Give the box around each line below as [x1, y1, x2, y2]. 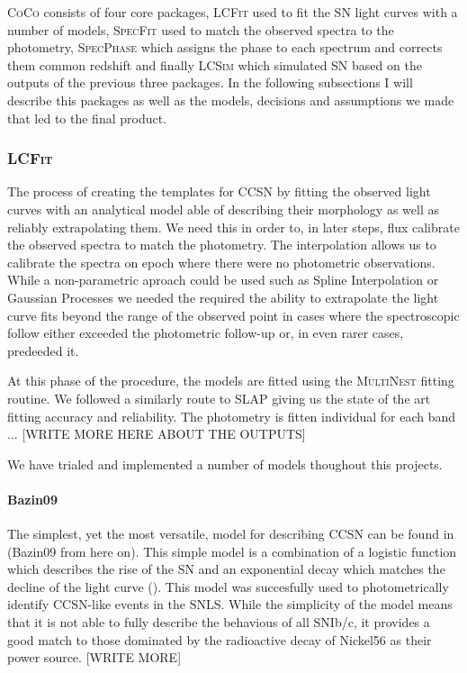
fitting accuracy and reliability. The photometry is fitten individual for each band [7, 406, 456, 425]
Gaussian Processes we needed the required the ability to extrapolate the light [7, 287, 439, 306]
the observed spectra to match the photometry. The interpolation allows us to [7, 235, 436, 254]
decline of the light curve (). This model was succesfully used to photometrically [7, 577, 449, 596]
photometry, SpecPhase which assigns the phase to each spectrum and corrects [7, 38, 443, 57]
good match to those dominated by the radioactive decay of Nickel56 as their [7, 630, 432, 649]
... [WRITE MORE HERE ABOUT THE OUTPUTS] [7, 424, 306, 443]
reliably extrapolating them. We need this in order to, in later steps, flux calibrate [7, 217, 460, 236]
